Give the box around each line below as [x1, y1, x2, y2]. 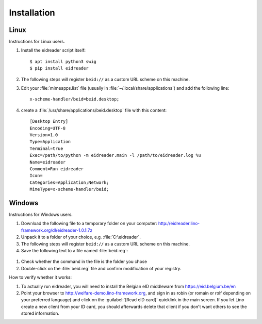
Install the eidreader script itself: [21, 48, 86, 53]
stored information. [21, 310, 60, 316]
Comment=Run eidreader [30, 166, 84, 172]
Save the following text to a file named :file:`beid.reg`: [21, 247, 128, 253]
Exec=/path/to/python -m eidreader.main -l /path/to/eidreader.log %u [30, 153, 201, 158]
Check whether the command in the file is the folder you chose [21, 259, 147, 264]
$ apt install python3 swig [30, 59, 97, 64]
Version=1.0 [30, 132, 58, 138]
